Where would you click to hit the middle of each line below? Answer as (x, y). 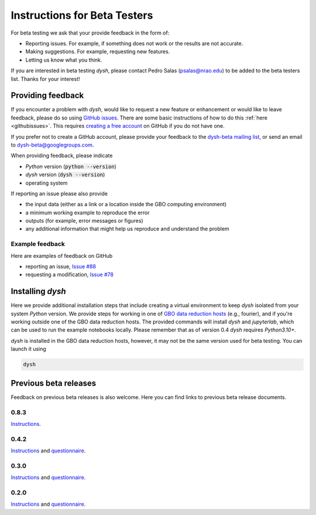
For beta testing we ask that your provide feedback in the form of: (90, 33)
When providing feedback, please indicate (62, 156)
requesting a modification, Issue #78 (70, 275)
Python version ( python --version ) (71, 166)
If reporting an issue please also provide (59, 193)
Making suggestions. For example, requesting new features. (98, 52)
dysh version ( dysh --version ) (65, 175)
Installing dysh (39, 291)
